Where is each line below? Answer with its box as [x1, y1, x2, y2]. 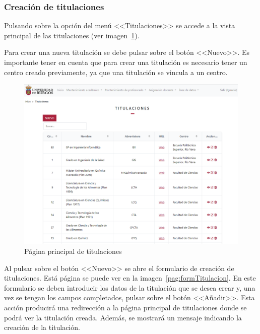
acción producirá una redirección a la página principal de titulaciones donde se [4, 302, 247, 312]
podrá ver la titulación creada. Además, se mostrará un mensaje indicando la [4, 312, 242, 322]
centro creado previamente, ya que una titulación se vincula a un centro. [4, 66, 228, 77]
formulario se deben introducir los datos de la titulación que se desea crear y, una [4, 282, 255, 293]
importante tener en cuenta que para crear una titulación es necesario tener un [4, 57, 247, 67]
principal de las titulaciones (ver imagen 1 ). [4, 30, 140, 40]
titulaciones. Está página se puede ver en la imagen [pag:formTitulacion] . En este [4, 273, 256, 283]
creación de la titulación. [4, 322, 80, 332]
